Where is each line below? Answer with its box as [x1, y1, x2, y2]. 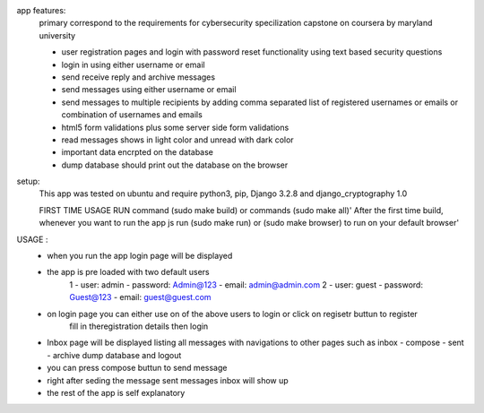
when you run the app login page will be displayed [47, 251, 233, 262]
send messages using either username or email [61, 84, 237, 95]
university [39, 30, 76, 40]
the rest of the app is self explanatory [47, 387, 186, 398]
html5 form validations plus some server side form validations [61, 122, 290, 133]
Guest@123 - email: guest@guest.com [69, 292, 212, 303]
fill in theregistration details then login [69, 321, 209, 331]
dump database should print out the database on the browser [61, 159, 289, 170]
